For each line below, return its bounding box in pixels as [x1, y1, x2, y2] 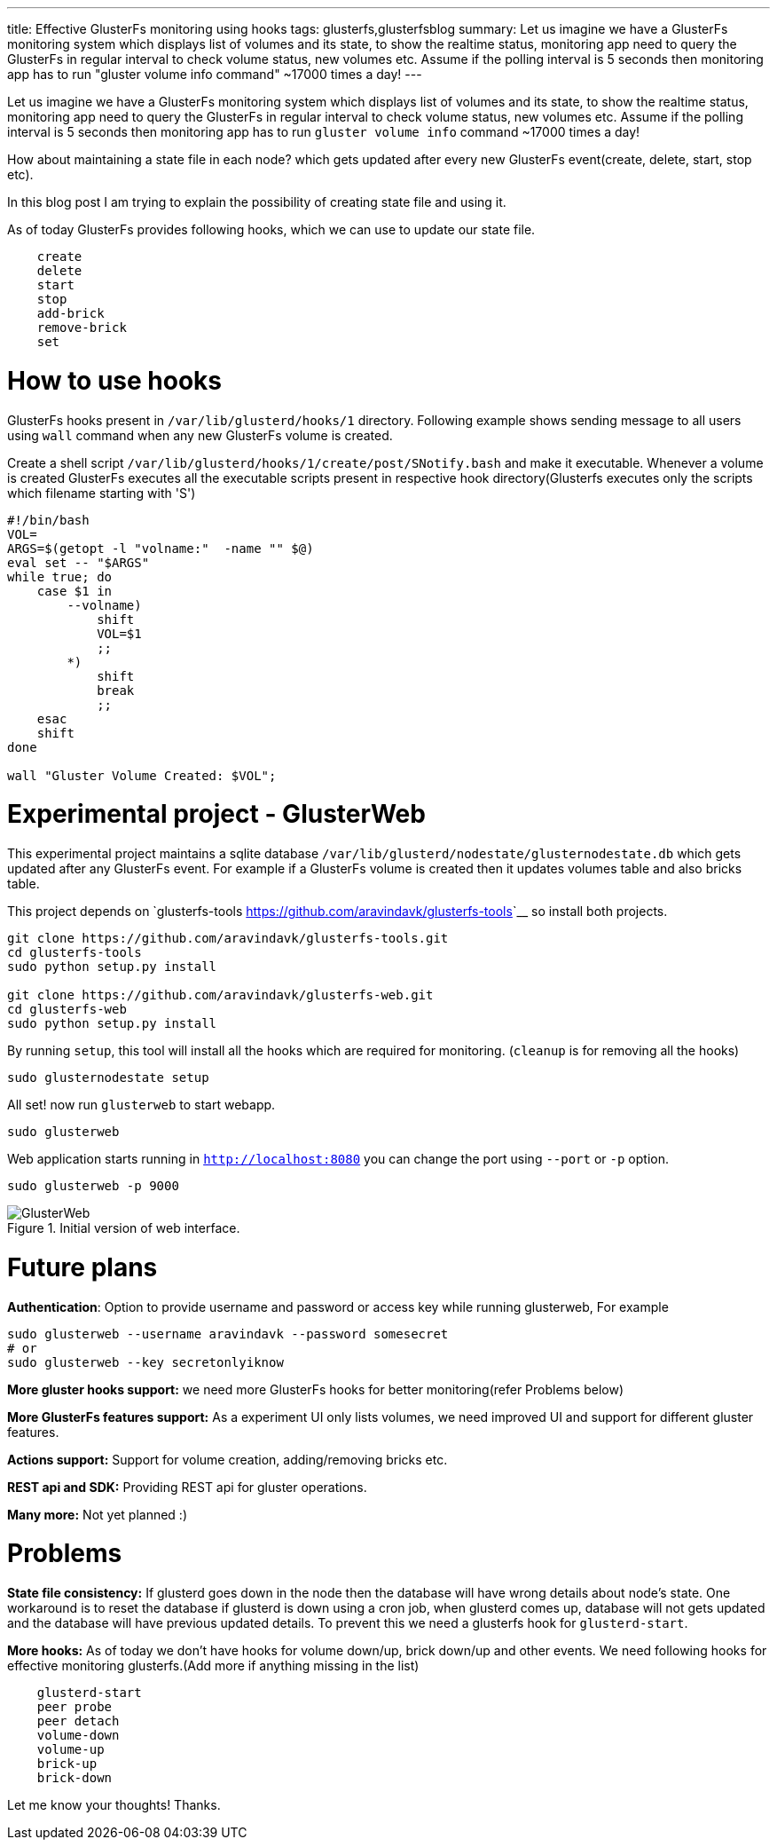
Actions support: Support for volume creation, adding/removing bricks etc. [7, 1451, 448, 1467]
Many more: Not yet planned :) [7, 1506, 187, 1522]
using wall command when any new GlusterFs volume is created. [7, 427, 393, 443]
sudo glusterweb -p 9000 [7, 1179, 179, 1193]
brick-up [36, 1756, 98, 1771]
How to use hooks [7, 365, 223, 396]
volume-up [36, 1742, 105, 1756]
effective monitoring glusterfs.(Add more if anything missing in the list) [7, 1658, 420, 1673]
